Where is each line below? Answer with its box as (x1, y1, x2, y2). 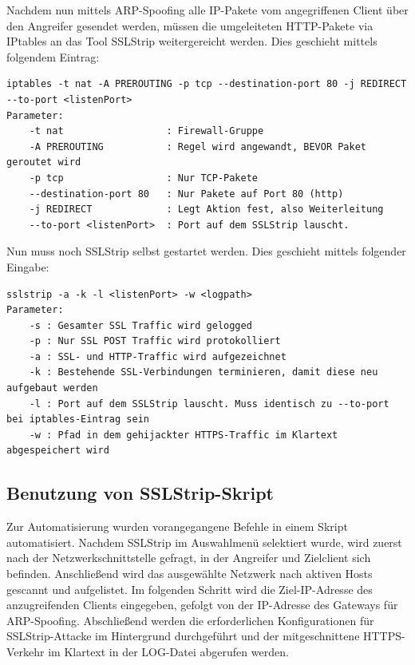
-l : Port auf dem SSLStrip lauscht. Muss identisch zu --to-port (29, 398, 389, 410)
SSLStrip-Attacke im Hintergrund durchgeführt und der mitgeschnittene (6, 627, 360, 644)
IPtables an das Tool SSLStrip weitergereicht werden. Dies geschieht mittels (6, 33, 377, 49)
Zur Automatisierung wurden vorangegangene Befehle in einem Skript (6, 518, 348, 535)
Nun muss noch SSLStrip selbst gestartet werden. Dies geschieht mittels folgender (6, 243, 406, 259)
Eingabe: (6, 258, 49, 275)
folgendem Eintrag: (6, 48, 100, 65)
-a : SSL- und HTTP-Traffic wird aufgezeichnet (29, 350, 287, 362)
